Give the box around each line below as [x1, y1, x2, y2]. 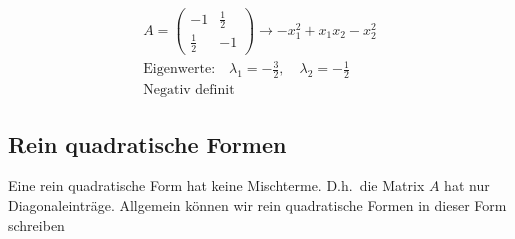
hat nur [444, 175, 490, 196]
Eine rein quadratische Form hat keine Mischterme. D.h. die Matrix [8, 175, 425, 196]
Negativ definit [143, 83, 235, 98]
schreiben [8, 214, 65, 235]
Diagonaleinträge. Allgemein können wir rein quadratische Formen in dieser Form [8, 195, 507, 216]
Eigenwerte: [143, 62, 216, 77]
